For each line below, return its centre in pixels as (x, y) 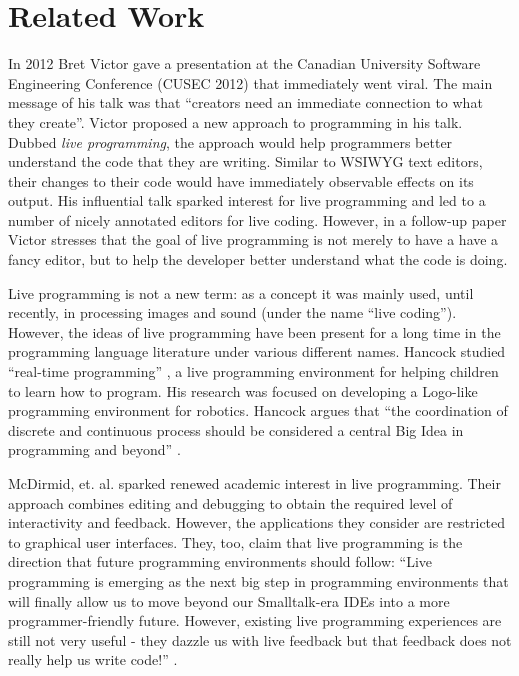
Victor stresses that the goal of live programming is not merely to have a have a (253, 239)
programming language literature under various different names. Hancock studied (257, 351)
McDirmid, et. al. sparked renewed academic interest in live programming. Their (254, 483)
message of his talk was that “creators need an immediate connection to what (245, 102)
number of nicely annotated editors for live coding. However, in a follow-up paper (257, 219)
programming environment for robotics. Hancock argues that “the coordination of (258, 410)
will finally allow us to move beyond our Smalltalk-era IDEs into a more (229, 600)
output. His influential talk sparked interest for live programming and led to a (247, 200)
